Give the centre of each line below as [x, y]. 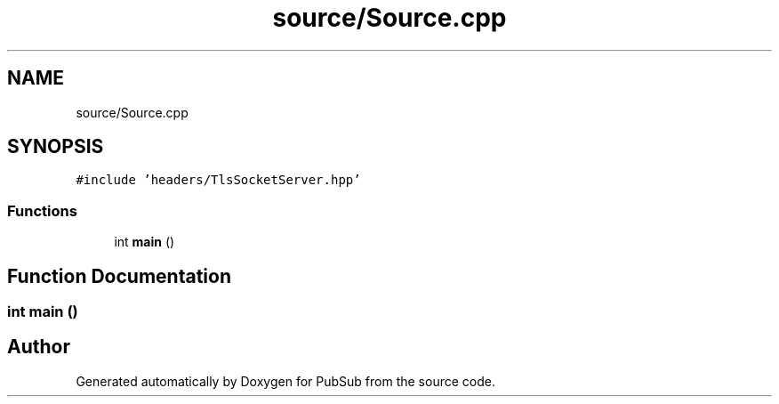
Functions [42, 210]
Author [39, 347]
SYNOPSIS [56, 147]
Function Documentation [119, 276]
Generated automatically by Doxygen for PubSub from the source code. [285, 381]
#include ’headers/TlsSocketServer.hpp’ [218, 180]
